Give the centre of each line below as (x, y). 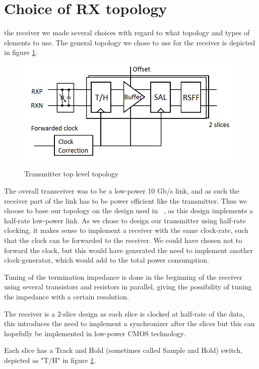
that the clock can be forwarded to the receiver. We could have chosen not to (123, 240)
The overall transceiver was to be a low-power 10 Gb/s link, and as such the (122, 191)
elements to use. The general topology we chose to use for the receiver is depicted (130, 42)
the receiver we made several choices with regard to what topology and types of (127, 33)
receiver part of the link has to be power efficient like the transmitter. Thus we (126, 200)
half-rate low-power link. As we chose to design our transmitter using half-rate (125, 220)
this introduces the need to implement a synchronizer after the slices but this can (129, 323)
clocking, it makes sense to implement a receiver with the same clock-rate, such (126, 230)
